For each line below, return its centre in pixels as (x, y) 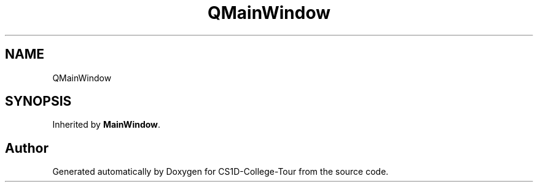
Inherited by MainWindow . (107, 125)
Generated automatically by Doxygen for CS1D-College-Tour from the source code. (220, 172)
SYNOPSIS (38, 101)
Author (27, 148)
